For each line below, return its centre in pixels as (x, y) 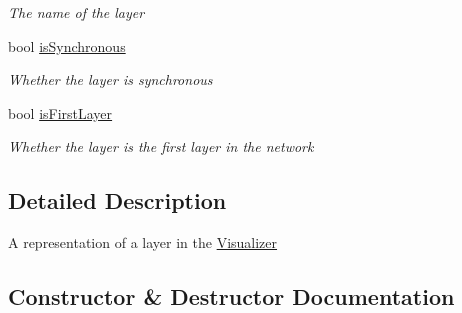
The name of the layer (76, 12)
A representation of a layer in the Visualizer (143, 242)
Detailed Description (117, 200)
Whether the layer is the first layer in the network (161, 146)
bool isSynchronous (67, 45)
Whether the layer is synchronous (110, 79)
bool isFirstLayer (60, 112)
